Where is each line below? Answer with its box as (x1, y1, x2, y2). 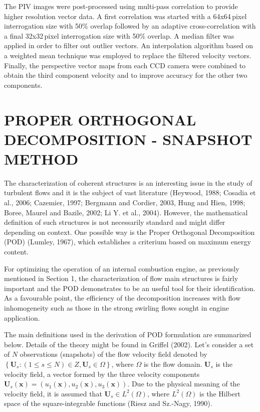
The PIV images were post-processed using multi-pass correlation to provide (4, 1, 238, 11)
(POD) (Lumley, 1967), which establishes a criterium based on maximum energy (4, 236, 251, 247)
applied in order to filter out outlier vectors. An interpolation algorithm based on (4, 40, 253, 51)
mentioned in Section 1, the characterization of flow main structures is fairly (4, 273, 238, 284)
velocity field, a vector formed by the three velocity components (4, 368, 200, 379)
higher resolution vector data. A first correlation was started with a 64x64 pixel (4, 11, 247, 21)
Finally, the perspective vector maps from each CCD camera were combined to (4, 60, 246, 70)
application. (4, 312, 40, 323)
